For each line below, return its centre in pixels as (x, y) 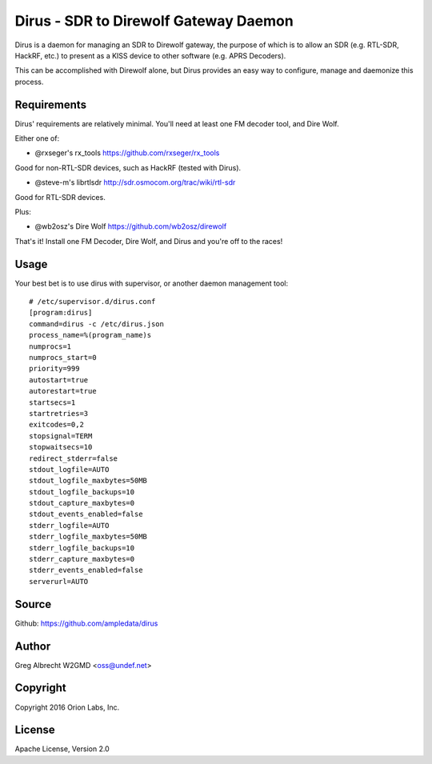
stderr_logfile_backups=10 (82, 548)
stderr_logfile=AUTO (69, 525)
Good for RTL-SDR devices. (60, 197)
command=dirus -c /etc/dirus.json (96, 324)
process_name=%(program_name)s (90, 335)
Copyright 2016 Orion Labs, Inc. (67, 707)
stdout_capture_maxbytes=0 (82, 503)
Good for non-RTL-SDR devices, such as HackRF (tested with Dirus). (128, 167)
